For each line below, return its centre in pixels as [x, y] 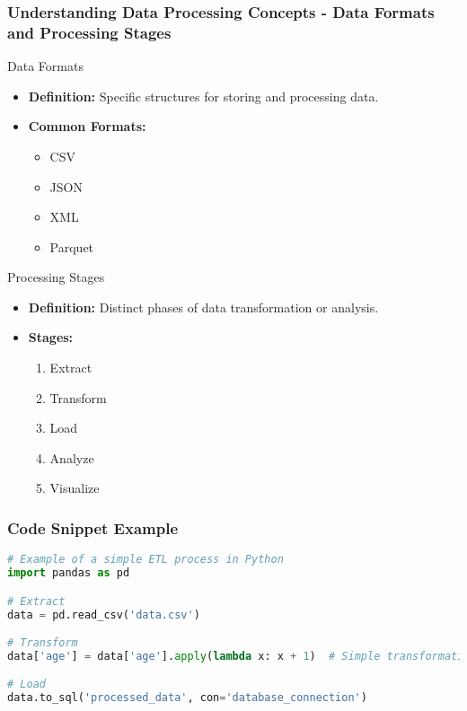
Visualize [75, 488]
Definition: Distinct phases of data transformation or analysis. [203, 307]
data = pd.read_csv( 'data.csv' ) [104, 614]
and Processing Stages [89, 32]
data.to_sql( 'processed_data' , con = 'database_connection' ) [187, 698]
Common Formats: [87, 126]
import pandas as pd [69, 573]
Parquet [72, 246]
